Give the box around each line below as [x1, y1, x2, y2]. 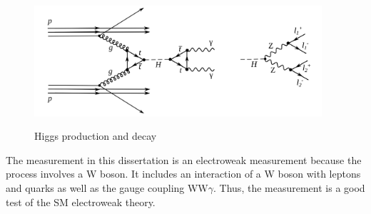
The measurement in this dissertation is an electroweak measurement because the [6, 152, 362, 167]
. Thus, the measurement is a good [213, 180, 365, 195]
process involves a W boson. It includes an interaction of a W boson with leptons [6, 166, 361, 181]
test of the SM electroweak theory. [6, 194, 156, 209]
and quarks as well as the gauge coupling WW [6, 180, 208, 195]
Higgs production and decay [34, 128, 157, 143]
